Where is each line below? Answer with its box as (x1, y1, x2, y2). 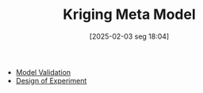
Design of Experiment (15, 76, 87, 85)
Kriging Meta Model (63, 6, 196, 24)
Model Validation (15, 67, 71, 76)
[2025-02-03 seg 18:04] (89, 32, 170, 41)
